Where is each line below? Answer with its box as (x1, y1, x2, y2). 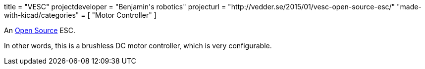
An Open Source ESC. (4, 26, 75, 34)
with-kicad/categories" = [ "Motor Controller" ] (4, 11, 157, 19)
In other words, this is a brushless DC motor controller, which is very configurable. (4, 41, 272, 50)
